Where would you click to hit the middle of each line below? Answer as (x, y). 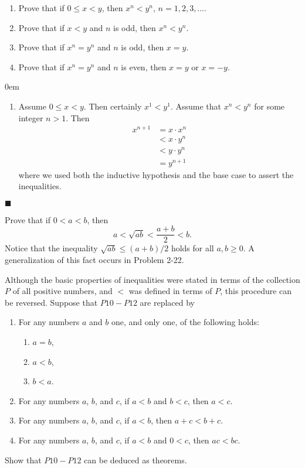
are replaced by (167, 302)
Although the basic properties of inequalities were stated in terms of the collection (152, 279)
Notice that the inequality (51, 248)
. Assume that (196, 106)
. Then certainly (113, 106)
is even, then (144, 66)
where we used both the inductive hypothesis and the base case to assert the (156, 174)
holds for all (192, 248)
